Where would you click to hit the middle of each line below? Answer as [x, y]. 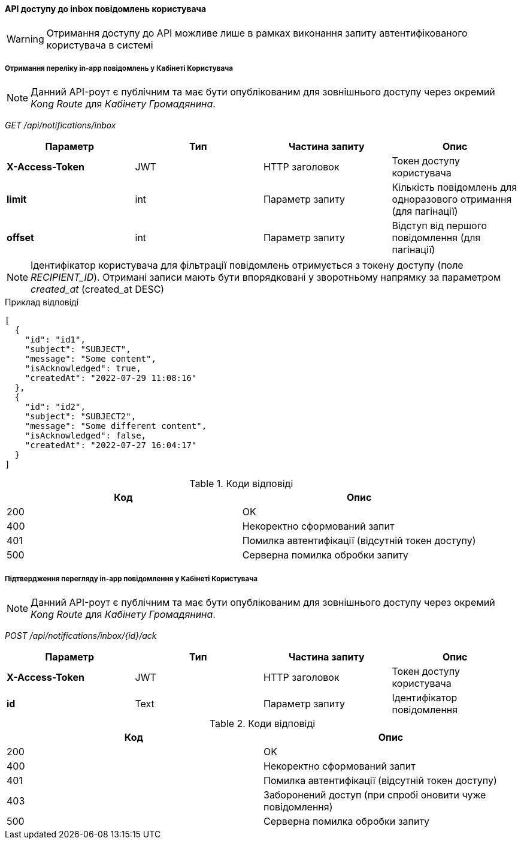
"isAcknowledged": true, [83, 369]
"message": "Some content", [90, 359]
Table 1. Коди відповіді [241, 484]
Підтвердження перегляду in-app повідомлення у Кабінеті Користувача [131, 579]
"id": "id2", [55, 407]
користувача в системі [100, 45]
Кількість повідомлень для [455, 187]
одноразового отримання [452, 199]
